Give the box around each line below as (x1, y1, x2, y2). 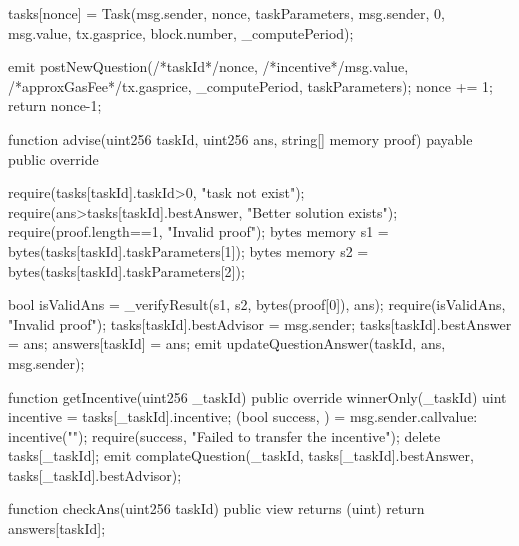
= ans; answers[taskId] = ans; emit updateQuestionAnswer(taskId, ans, (8, 333, 446, 354)
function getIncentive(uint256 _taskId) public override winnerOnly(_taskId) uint (8, 386, 507, 407)
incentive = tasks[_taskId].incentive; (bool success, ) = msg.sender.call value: (8, 406, 478, 427)
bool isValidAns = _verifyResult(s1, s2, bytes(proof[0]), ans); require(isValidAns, (8, 294, 506, 315)
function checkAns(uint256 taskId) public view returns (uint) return (8, 498, 425, 519)
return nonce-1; (8, 95, 102, 116)
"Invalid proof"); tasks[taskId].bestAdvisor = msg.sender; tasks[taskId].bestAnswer (8, 313, 512, 334)
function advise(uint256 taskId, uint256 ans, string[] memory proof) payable (8, 128, 473, 149)
